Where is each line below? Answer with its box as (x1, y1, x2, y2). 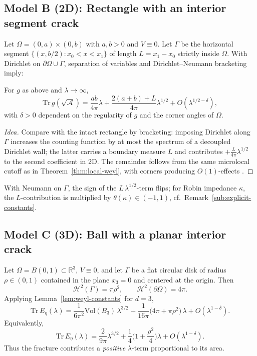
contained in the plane (41, 274, 110, 284)
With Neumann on (4, 182, 62, 192)
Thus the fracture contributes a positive (4, 342, 126, 353)
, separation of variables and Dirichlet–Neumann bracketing (64, 57, 247, 68)
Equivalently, (4, 317, 44, 327)
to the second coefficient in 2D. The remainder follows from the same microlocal (4, 155, 250, 166)
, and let (97, 264, 123, 275)
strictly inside (177, 48, 219, 58)
